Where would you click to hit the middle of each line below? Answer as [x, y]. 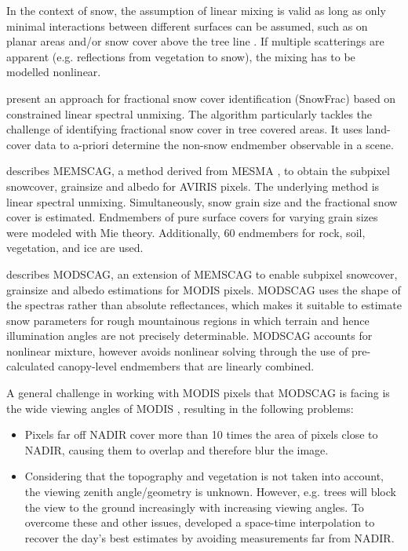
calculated [31, 366]
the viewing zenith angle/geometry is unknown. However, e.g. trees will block [210, 492]
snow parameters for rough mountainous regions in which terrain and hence [188, 320]
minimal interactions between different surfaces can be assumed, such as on [187, 26]
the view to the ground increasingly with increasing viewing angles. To [194, 507]
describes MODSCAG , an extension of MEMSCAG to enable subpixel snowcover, [202, 274]
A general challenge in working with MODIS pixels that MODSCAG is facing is [198, 393]
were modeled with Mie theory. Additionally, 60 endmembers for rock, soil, [186, 232]
